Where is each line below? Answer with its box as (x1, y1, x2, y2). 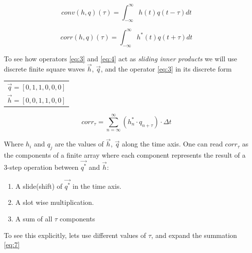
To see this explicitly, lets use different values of (4, 230, 146, 240)
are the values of (54, 139, 104, 149)
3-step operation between (4, 162, 79, 172)
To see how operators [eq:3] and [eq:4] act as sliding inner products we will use (4, 53, 237, 63)
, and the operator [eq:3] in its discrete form (101, 64, 232, 74)
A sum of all (15, 214, 53, 224)
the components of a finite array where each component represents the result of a (4, 150, 246, 160)
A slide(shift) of (15, 181, 63, 191)
